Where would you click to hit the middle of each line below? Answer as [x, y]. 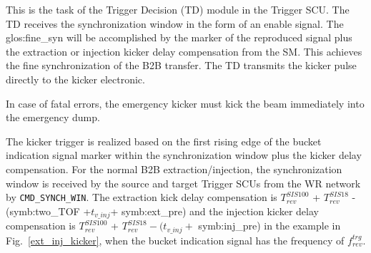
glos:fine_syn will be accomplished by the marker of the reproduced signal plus [179, 37]
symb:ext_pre [152, 211]
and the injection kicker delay [254, 211]
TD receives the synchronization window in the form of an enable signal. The [175, 23]
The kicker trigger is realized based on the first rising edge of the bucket [164, 141]
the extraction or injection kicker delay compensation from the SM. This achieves [184, 51]
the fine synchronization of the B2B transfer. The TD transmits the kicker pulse [181, 65]
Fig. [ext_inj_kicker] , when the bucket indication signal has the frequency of [175, 240]
